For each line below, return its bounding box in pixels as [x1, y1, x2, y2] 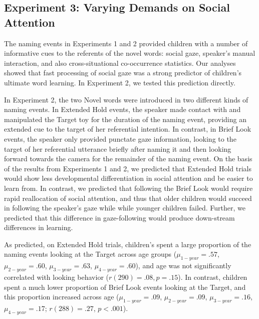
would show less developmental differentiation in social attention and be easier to [4, 173, 253, 183]
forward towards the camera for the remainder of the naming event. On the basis [4, 153, 252, 164]
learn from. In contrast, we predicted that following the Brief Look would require [4, 182, 253, 193]
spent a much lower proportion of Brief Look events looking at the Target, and [4, 281, 246, 292]
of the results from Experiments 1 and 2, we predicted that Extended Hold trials [4, 163, 252, 173]
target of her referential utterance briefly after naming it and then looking [4, 143, 231, 154]
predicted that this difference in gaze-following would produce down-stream [4, 212, 235, 223]
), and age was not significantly [135, 260, 231, 271]
